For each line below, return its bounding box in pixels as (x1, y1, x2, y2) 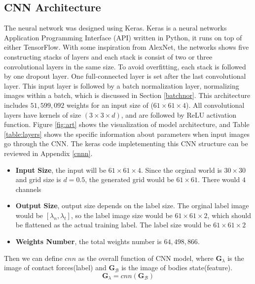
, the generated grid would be (85, 174, 174, 185)
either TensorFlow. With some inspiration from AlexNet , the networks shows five (4, 42, 249, 52)
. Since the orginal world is (141, 164, 222, 175)
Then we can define (4, 252, 63, 263)
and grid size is (15, 174, 61, 185)
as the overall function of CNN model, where (78, 252, 214, 263)
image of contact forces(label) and (4, 262, 107, 273)
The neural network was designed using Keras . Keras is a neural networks (4, 23, 227, 33)
